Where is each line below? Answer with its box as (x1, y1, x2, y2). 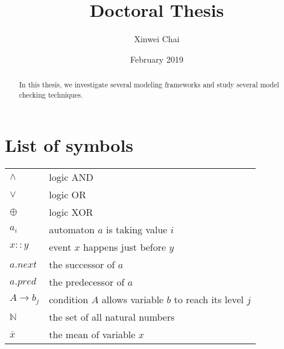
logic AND (49, 170, 93, 184)
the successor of (49, 257, 115, 272)
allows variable (101, 292, 164, 307)
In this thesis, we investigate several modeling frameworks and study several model (19, 80, 279, 90)
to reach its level (174, 292, 244, 307)
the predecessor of (49, 275, 125, 289)
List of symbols (5, 133, 134, 157)
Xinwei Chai (134, 33, 180, 45)
